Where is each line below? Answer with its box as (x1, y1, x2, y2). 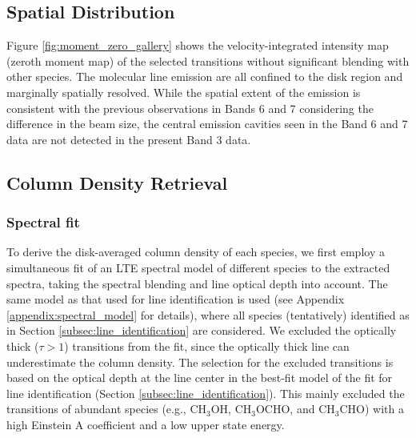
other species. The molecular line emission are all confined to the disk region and (6, 68, 403, 85)
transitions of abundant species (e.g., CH (6, 400, 207, 417)
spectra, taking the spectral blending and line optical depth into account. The (6, 275, 388, 291)
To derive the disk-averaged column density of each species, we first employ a (6, 243, 385, 260)
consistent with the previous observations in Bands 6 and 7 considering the (6, 99, 374, 116)
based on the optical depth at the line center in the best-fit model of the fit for (6, 369, 393, 386)
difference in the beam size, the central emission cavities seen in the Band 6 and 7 (6, 115, 408, 132)
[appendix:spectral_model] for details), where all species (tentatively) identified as (6, 306, 410, 323)
